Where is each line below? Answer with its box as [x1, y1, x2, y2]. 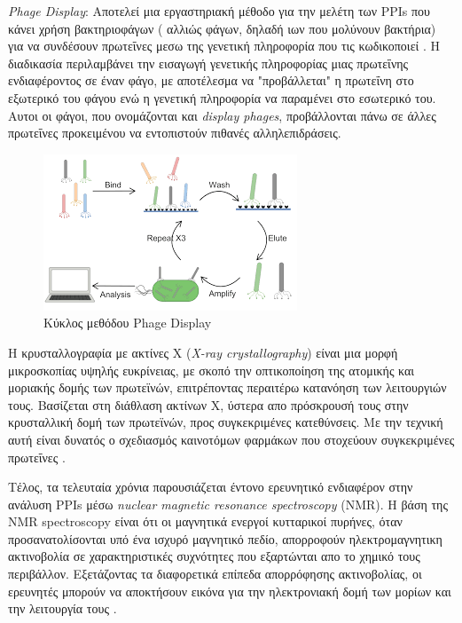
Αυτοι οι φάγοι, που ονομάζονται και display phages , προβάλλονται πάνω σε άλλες [8, 106, 436, 124]
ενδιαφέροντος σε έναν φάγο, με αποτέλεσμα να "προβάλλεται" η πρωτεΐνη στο [8, 71, 414, 90]
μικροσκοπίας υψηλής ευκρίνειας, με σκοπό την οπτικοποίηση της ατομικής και [8, 360, 415, 379]
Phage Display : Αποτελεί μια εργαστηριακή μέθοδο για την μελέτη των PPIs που [8, 2, 431, 20]
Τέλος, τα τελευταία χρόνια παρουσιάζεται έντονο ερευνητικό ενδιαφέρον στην [8, 477, 413, 496]
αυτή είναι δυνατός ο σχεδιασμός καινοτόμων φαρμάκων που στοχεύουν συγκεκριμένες [8, 430, 455, 448]
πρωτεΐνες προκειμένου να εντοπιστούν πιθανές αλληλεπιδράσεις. [8, 123, 341, 142]
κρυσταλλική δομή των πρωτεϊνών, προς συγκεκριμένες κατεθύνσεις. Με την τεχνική [8, 413, 443, 431]
